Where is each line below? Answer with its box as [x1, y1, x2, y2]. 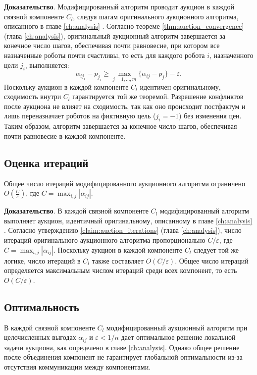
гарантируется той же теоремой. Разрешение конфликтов [72, 91, 244, 102]
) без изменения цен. [179, 110, 242, 121]
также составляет [92, 255, 144, 266]
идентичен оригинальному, [140, 81, 221, 92]
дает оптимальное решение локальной [121, 332, 236, 342]
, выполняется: [25, 59, 69, 70]
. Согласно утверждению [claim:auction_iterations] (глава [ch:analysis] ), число [4, 225, 242, 235]
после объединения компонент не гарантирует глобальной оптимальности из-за [4, 352, 243, 362]
